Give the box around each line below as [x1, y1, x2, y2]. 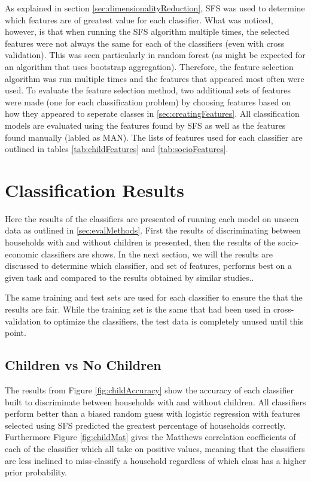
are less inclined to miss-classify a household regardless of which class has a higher [5, 454, 306, 466]
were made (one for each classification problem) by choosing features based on [5, 95, 291, 108]
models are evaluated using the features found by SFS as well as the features [5, 119, 286, 131]
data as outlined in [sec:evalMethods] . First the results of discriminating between [5, 224, 301, 237]
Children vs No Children [5, 356, 161, 374]
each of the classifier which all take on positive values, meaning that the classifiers [5, 442, 305, 454]
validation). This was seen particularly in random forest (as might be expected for [5, 48, 306, 61]
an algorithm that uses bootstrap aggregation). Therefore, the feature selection [5, 60, 294, 72]
